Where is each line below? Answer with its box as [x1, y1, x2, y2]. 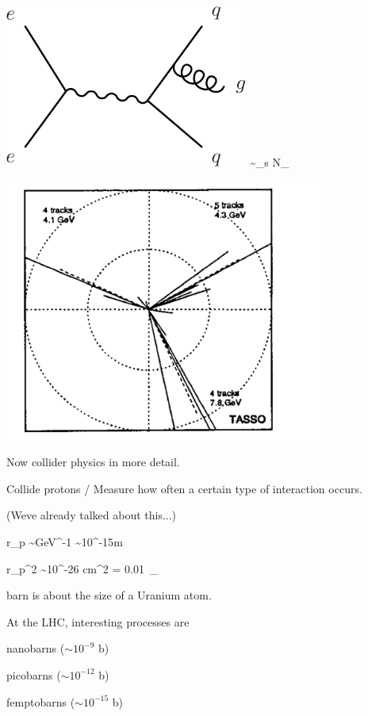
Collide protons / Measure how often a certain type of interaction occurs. [6, 480, 362, 496]
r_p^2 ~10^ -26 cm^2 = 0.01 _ [6, 560, 159, 576]
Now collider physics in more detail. [6, 454, 180, 470]
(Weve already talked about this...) [6, 507, 177, 523]
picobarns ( [6, 666, 61, 683]
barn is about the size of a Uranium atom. [6, 587, 212, 603]
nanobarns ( [6, 640, 65, 657]
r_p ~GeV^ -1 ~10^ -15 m [6, 534, 123, 549]
